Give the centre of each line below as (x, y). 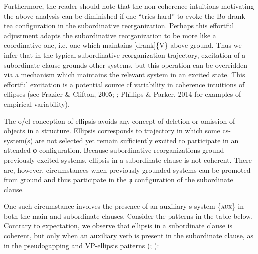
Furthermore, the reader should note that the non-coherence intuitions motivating (129, 6)
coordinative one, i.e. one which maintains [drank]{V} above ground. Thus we (123, 45)
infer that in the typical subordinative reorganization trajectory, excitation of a (125, 55)
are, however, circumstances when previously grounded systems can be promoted (127, 169)
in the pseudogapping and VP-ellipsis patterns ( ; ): (82, 245)
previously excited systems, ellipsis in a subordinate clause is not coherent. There (128, 159)
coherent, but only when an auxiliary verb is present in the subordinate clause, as (129, 235)
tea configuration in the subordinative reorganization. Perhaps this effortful (119, 26)
